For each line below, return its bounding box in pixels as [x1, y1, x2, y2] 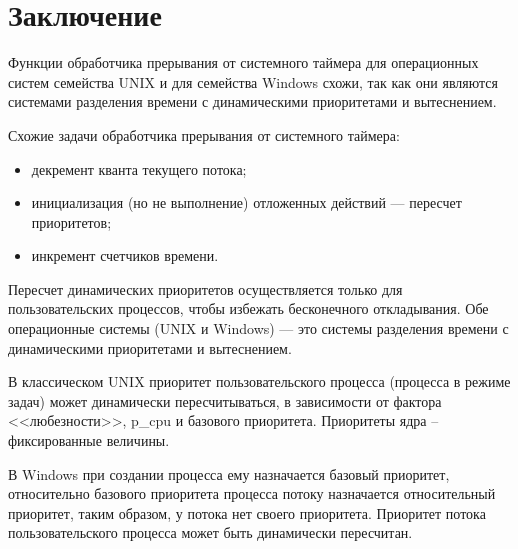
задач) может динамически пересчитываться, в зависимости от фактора [8, 390, 442, 411]
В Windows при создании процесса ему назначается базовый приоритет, [8, 463, 450, 484]
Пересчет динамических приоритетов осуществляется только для [8, 278, 403, 299]
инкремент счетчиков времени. [31, 245, 219, 266]
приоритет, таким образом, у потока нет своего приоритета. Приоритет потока [8, 502, 486, 523]
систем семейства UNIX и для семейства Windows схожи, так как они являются [8, 71, 498, 92]
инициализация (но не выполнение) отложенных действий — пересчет [31, 192, 462, 213]
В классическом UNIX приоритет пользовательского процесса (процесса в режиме [8, 371, 511, 392]
